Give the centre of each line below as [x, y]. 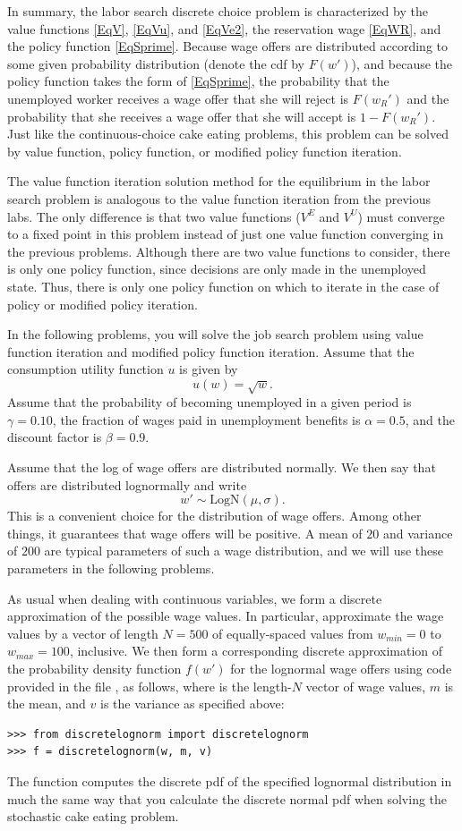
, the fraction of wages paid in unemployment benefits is [206, 419]
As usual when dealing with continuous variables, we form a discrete [195, 598]
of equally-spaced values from [293, 633]
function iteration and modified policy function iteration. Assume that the [211, 351]
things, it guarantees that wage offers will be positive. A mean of [185, 533]
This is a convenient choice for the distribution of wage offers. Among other [214, 516]
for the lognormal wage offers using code [341, 668]
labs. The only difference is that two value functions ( [154, 216]
